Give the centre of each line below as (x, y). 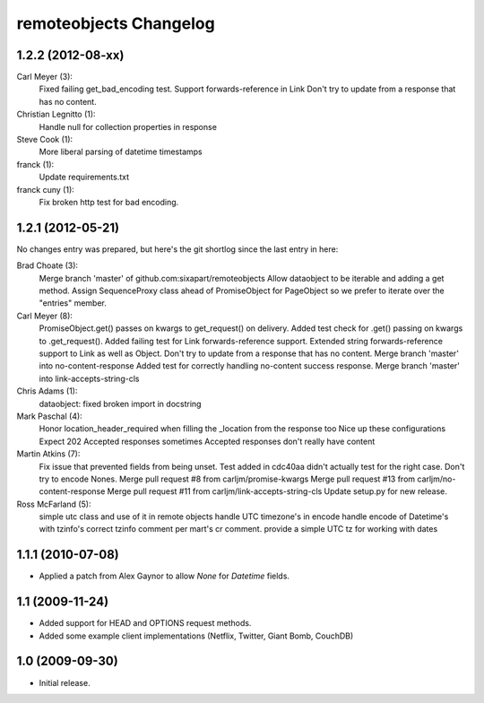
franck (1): (35, 164)
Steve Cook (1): (45, 140)
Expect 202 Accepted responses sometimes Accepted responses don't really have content (207, 441)
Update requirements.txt (84, 177)
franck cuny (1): (46, 189)
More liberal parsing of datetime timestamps (121, 152)
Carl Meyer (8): (45, 316)
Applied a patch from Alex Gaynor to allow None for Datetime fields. (164, 576)
